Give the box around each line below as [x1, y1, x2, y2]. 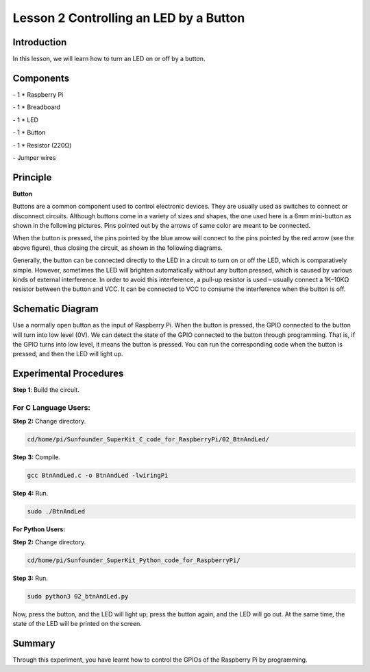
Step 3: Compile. [12, 453, 61, 461]
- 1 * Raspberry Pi [12, 90, 64, 99]
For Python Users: [12, 525, 66, 533]
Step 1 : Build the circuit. [12, 386, 80, 394]
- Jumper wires [12, 153, 56, 161]
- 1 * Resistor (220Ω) [12, 141, 72, 149]
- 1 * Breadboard [12, 103, 61, 111]
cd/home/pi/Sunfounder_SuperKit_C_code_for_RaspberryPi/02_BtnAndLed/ [27, 436, 270, 443]
